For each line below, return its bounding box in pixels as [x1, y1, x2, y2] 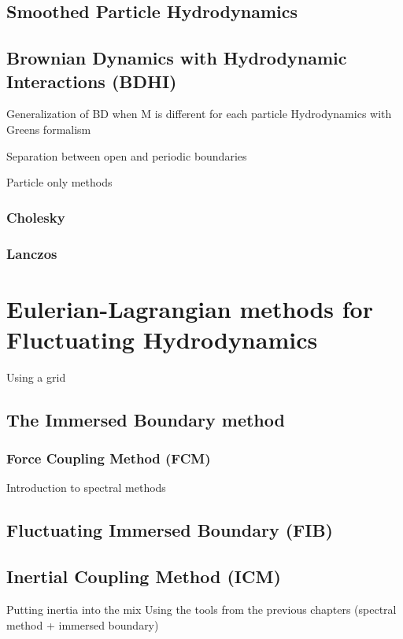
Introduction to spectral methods [6, 479, 166, 496]
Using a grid [6, 368, 66, 385]
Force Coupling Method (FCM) [6, 449, 211, 468]
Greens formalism [6, 120, 91, 137]
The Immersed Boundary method [6, 407, 285, 431]
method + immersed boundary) [6, 616, 159, 633]
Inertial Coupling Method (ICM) [6, 564, 281, 589]
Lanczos [6, 243, 57, 263]
